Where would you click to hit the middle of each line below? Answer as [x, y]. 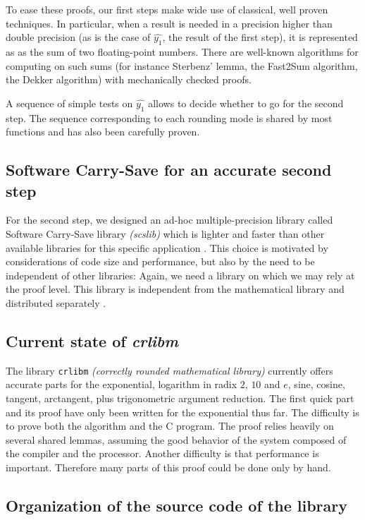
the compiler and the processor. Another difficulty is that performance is [162, 453]
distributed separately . [56, 302]
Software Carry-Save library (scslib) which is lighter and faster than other [165, 233]
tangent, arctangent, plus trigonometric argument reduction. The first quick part [180, 398]
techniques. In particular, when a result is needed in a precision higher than [169, 23]
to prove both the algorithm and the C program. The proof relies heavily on [170, 426]
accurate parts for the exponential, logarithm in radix [122, 384]
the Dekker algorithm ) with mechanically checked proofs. [129, 79]
